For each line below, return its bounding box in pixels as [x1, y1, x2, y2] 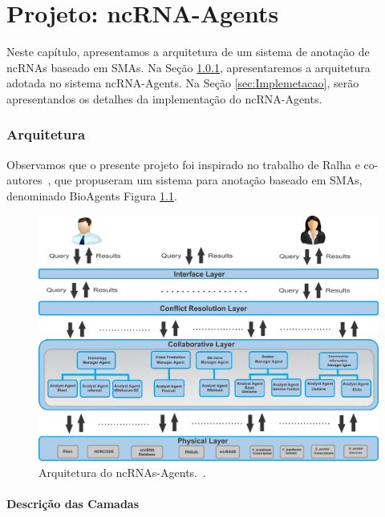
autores [6, 172, 43, 188]
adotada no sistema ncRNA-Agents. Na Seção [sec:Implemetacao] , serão [6, 75, 359, 91]
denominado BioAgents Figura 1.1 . [6, 187, 177, 204]
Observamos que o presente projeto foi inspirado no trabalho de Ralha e [6, 156, 360, 172]
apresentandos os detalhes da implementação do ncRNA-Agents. [6, 90, 322, 107]
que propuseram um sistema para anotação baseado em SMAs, [55, 172, 363, 188]
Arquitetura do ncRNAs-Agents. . [38, 463, 206, 480]
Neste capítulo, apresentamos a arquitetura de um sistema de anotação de [6, 43, 370, 60]
